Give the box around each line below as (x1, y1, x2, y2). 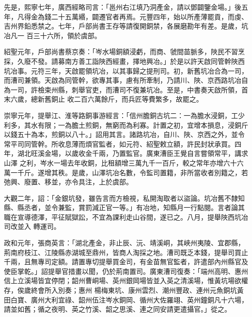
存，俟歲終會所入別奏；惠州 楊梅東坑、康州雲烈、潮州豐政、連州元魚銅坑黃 (4, 285, 244, 295)
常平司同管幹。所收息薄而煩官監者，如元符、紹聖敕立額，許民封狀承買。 (4, 138, 235, 149)
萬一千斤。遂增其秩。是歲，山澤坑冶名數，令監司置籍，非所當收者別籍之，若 (4, 167, 248, 177)
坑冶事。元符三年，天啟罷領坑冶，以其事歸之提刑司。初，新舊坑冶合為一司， (4, 65, 248, 75)
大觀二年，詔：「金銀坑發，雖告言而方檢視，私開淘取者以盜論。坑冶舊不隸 (4, 193, 238, 203)
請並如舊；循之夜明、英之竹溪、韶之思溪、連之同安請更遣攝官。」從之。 (4, 304, 231, 314)
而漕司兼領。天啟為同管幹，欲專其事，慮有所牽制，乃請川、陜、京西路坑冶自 (4, 75, 248, 85)
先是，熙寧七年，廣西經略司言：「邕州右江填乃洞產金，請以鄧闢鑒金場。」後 (4, 2, 241, 12)
